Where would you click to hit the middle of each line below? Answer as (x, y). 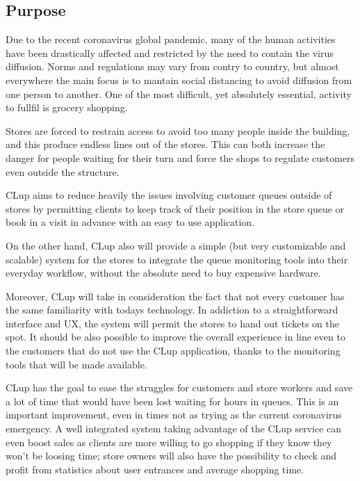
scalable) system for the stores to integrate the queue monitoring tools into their (177, 259)
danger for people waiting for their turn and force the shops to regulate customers (180, 157)
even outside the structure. (63, 171)
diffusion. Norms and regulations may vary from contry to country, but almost (172, 66)
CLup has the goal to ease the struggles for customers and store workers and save (179, 388)
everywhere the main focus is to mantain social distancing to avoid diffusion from (179, 80)
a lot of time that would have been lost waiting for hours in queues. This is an (172, 401)
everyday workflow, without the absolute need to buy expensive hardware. (163, 273)
